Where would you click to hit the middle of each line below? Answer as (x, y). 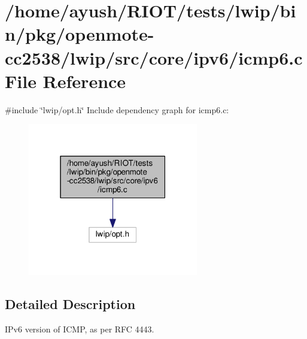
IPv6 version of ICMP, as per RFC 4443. (80, 329)
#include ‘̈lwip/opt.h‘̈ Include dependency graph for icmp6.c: (117, 109)
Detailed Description (70, 304)
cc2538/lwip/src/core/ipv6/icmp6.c (154, 57)
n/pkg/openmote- (80, 34)
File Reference (66, 81)
